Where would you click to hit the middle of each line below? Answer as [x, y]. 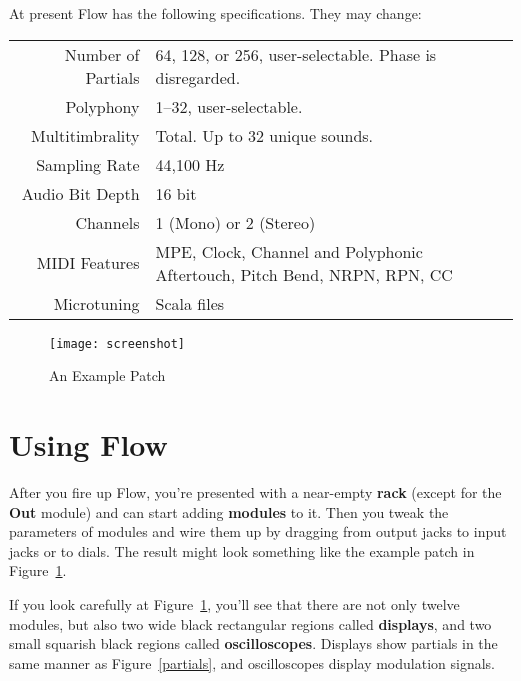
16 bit [176, 193]
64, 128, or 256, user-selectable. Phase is [296, 54]
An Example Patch [107, 375]
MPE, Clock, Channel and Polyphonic [289, 251]
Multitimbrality [85, 135]
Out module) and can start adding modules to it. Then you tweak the [229, 511]
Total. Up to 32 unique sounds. [264, 135]
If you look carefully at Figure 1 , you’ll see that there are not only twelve [234, 603]
